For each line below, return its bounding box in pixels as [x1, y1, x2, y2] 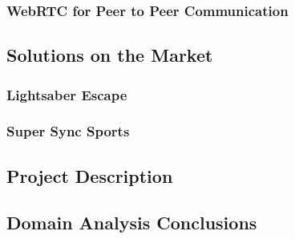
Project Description [6, 163, 173, 188]
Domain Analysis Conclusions [6, 210, 257, 235]
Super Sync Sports [6, 121, 130, 141]
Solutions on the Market [6, 43, 213, 67]
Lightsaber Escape [6, 84, 127, 104]
